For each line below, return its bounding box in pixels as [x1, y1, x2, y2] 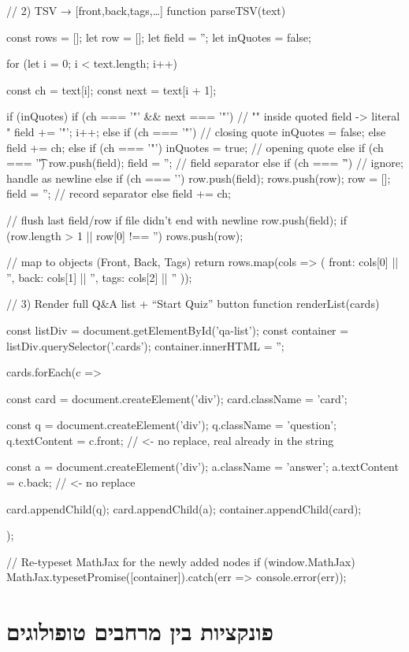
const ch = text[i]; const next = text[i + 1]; [6, 81, 217, 98]
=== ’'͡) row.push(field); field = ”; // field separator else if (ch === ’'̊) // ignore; [6, 154, 403, 171]
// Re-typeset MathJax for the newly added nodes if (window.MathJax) [6, 553, 355, 569]
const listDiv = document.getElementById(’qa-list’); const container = [6, 321, 349, 338]
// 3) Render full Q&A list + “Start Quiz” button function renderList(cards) [6, 295, 380, 312]
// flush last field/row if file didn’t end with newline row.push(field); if [6, 211, 348, 228]
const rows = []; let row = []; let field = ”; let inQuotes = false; [6, 28, 311, 45]
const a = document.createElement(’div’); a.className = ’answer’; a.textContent [6, 458, 399, 475]
